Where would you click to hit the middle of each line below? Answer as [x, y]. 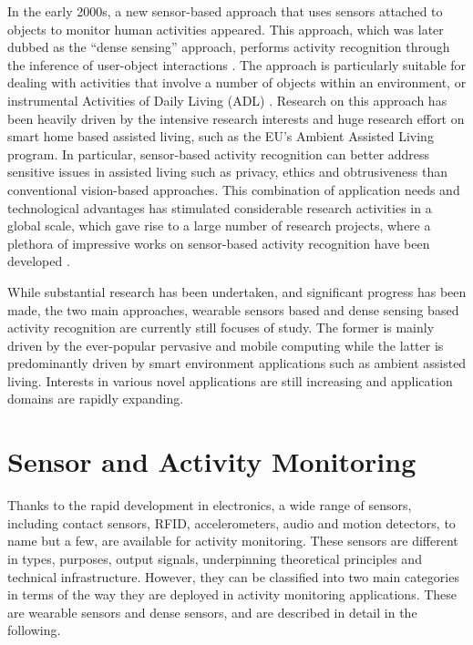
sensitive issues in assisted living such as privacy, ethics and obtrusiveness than [227, 172]
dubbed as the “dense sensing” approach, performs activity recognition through [229, 47]
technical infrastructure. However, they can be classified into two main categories [233, 576]
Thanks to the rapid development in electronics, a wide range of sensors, [210, 505]
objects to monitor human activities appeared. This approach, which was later [226, 29]
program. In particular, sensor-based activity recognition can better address [219, 154]
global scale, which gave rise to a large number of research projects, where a [219, 225]
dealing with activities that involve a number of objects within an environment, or [237, 82]
